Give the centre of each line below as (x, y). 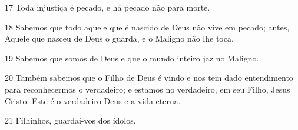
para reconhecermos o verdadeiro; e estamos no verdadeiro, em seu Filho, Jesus (148, 89)
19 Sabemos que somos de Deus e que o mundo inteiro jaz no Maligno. (132, 58)
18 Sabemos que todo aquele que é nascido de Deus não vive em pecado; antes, (147, 27)
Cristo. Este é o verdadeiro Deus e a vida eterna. (93, 100)
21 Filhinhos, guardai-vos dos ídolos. (70, 120)
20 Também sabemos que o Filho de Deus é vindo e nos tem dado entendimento (149, 78)
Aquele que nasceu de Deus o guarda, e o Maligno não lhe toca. (119, 38)
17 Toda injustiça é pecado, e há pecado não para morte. (107, 7)
